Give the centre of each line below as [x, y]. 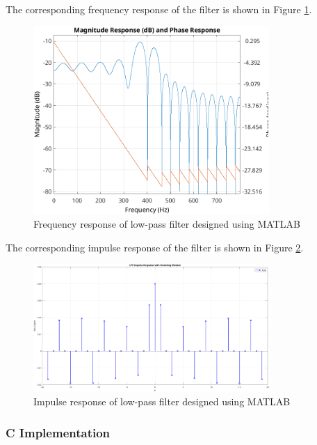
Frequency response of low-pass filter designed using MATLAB [167, 224]
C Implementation [58, 432]
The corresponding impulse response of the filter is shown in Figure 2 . [155, 247]
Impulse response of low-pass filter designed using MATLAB [162, 401]
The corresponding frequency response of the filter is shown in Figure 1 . [159, 9]
